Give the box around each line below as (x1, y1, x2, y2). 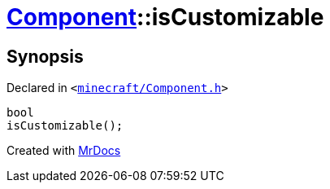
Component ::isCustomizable (7, 3, 324, 31)
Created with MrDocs (7, 143, 121, 158)
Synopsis (7, 46, 84, 67)
